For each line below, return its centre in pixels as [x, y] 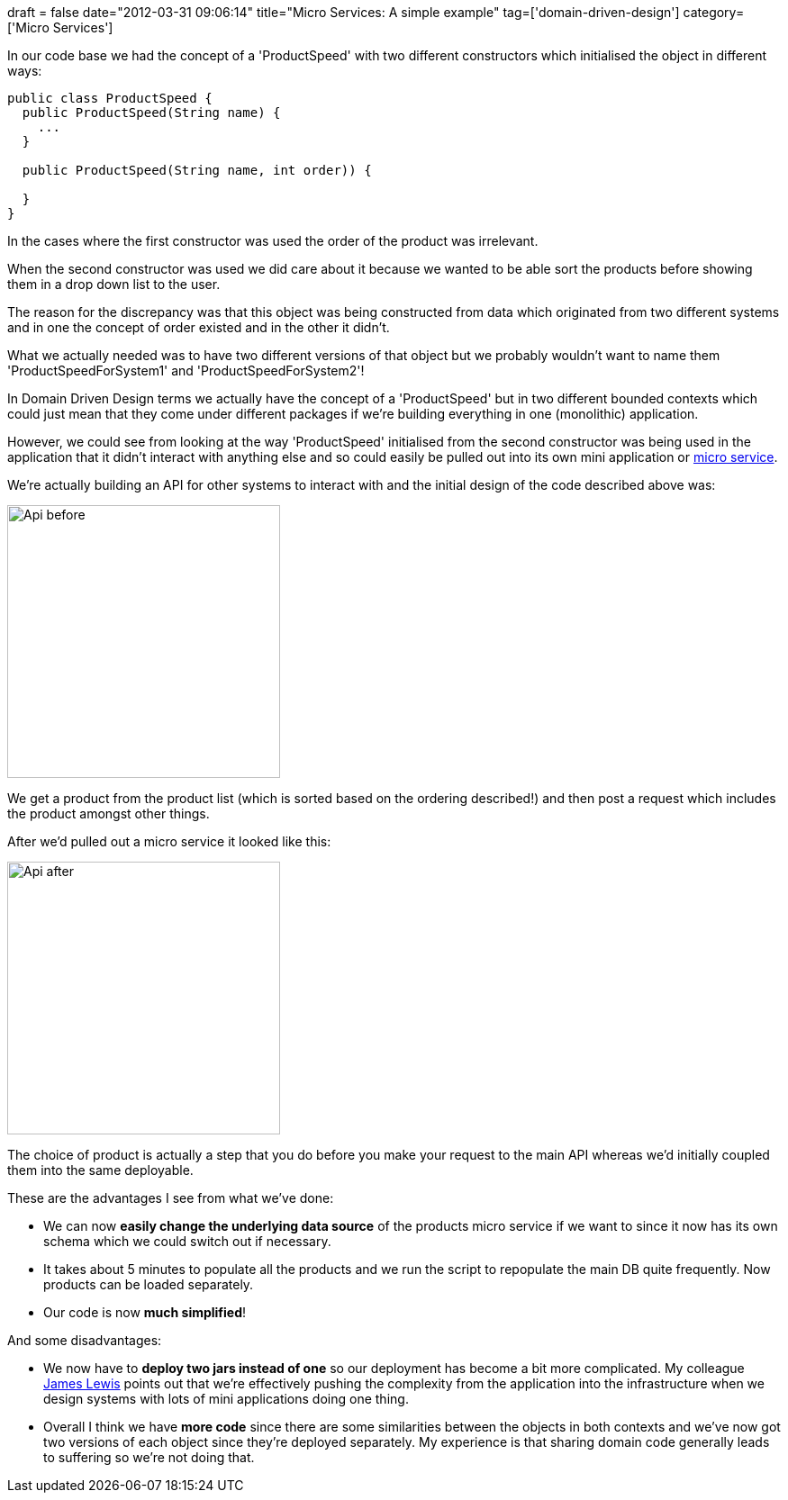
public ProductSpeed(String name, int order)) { [197, 170]
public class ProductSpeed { [110, 98]
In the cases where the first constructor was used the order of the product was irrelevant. [273, 241]
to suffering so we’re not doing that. [149, 1457]
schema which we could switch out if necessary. [187, 1241]
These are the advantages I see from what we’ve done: [171, 1198]
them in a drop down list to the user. [114, 284]
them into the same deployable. [100, 1170]
